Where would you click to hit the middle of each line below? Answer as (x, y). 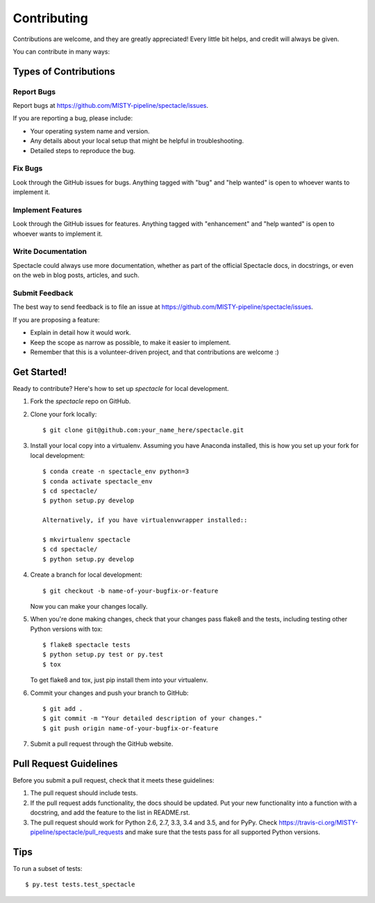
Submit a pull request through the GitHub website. (102, 744)
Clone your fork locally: (64, 414)
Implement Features (48, 210)
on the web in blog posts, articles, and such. (76, 275)
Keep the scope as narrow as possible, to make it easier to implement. (131, 342)
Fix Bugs (28, 168)
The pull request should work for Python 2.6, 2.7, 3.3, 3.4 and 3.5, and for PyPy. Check (154, 822)
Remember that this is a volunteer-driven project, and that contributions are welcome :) (155, 352)
